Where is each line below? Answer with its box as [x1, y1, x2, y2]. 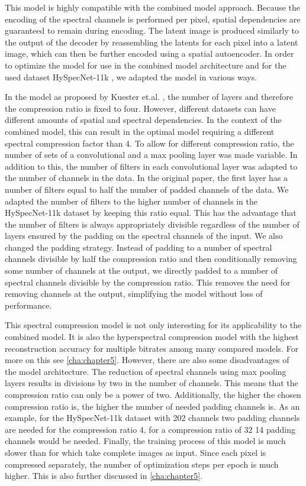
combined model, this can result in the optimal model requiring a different [5, 125, 275, 137]
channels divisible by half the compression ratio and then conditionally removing [5, 252, 297, 265]
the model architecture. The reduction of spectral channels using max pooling [5, 365, 286, 377]
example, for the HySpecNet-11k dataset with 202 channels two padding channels [5, 412, 300, 424]
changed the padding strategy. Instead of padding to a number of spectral [5, 241, 272, 253]
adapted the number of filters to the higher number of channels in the [5, 195, 257, 207]
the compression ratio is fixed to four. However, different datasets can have [5, 102, 276, 114]
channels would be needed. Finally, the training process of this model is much [5, 435, 286, 447]
